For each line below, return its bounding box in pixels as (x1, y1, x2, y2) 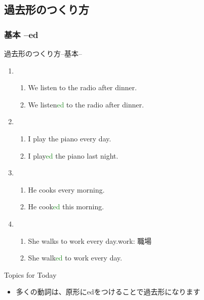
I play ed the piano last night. (28, 150, 118, 161)
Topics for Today (4, 269, 57, 280)
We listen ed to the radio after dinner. (28, 99, 144, 109)
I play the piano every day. (28, 133, 111, 143)
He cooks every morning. (28, 184, 105, 195)
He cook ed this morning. (28, 201, 104, 212)
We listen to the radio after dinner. (28, 82, 137, 93)
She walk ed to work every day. (28, 252, 123, 263)
